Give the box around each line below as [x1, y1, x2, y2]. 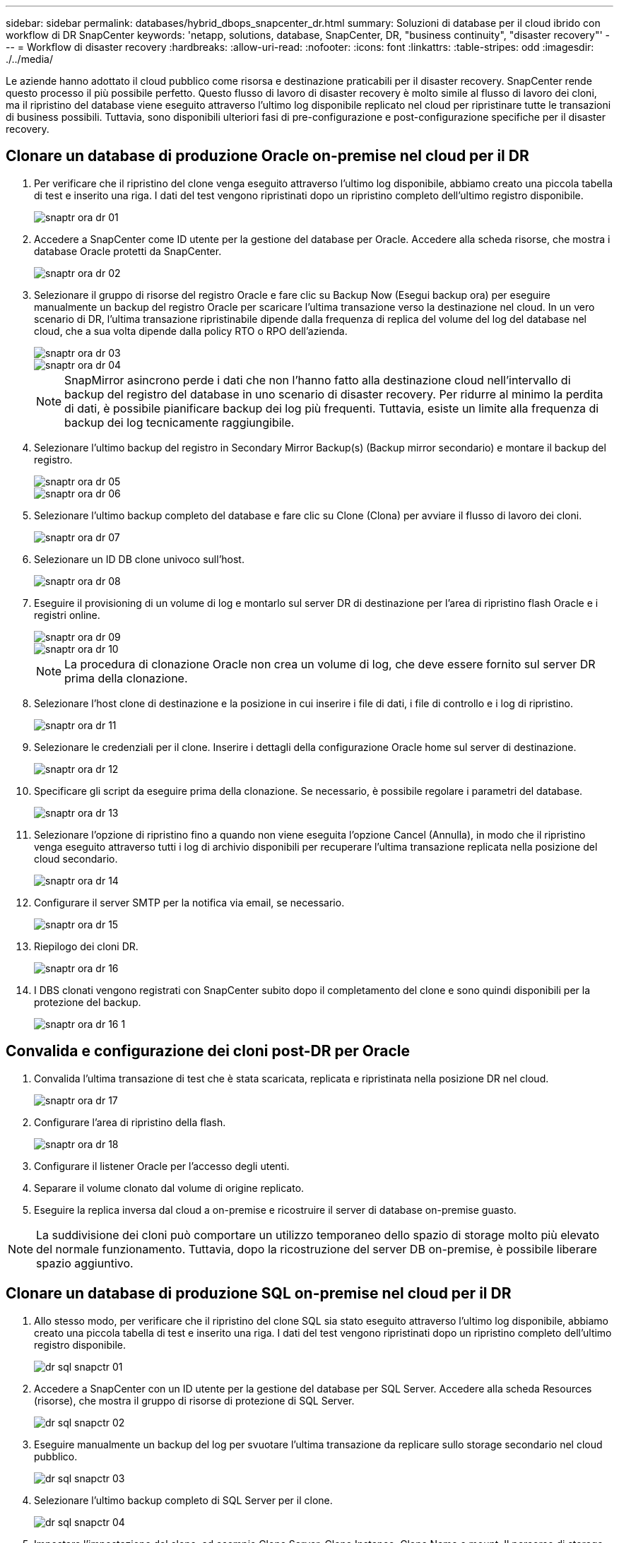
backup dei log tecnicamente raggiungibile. [64, 415, 295, 430]
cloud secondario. [34, 852, 118, 865]
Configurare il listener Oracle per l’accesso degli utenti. [34, 1159, 290, 1172]
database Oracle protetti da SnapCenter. [34, 244, 222, 257]
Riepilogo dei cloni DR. [34, 940, 138, 952]
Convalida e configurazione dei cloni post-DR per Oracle [6, 1042, 410, 1060]
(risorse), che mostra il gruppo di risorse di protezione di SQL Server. [34, 1394, 355, 1407]
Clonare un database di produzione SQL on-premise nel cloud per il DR [6, 1284, 512, 1303]
